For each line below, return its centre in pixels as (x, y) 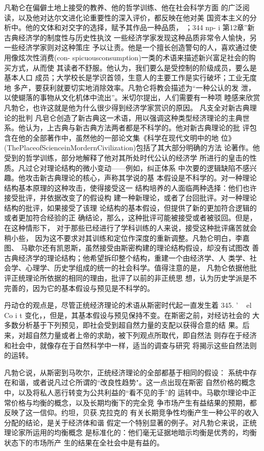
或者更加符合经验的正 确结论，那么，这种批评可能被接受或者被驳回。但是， (130, 218)
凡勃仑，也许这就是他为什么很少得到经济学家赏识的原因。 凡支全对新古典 (127, 107)
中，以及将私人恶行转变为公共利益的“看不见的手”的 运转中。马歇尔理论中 (127, 392)
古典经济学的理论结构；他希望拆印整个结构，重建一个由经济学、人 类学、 (127, 257)
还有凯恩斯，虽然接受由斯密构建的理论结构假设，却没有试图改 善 (151, 248)
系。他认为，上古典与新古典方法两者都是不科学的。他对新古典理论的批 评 (127, 128)
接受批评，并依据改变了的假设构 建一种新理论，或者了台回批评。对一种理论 (130, 198)
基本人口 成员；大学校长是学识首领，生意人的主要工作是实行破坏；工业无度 (130, 77)
